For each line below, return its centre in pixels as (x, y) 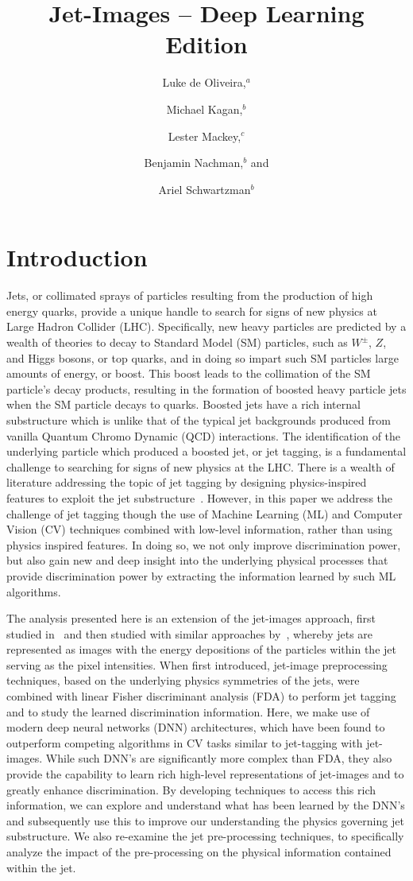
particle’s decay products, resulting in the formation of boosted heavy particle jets (206, 388)
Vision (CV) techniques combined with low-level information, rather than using (200, 529)
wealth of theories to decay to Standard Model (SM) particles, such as (177, 342)
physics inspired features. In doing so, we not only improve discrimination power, (204, 544)
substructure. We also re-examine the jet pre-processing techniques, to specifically (205, 836)
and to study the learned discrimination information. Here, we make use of (188, 711)
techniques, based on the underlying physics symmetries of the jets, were (183, 680)
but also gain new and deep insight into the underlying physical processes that (197, 560)
